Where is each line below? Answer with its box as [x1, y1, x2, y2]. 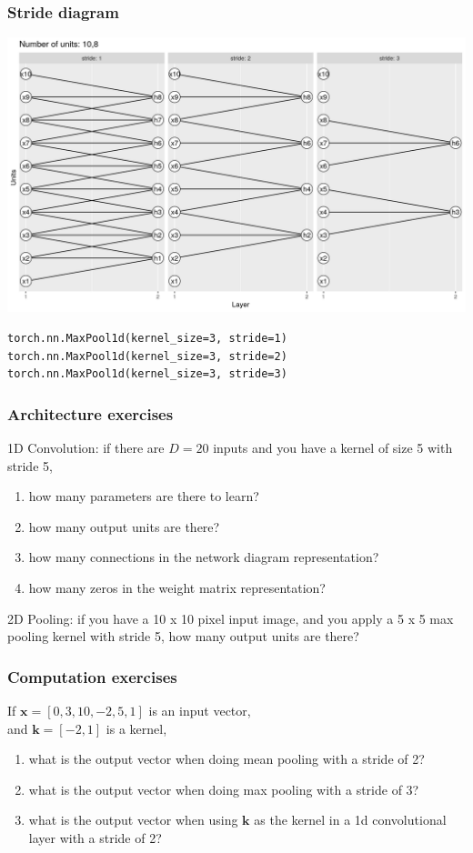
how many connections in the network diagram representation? [28, 547, 379, 567]
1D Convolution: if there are [7, 438, 165, 457]
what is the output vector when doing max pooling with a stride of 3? [28, 779, 419, 798]
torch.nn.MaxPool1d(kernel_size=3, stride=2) [7, 349, 287, 363]
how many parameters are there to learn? [28, 487, 259, 506]
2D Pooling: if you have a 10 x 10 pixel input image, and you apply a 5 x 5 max [7, 608, 454, 627]
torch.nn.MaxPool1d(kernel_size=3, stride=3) [7, 367, 287, 381]
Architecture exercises [7, 402, 174, 425]
